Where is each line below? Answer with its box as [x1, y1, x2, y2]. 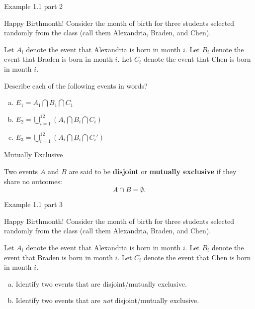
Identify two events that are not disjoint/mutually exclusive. [15, 295, 199, 306]
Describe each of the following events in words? [4, 80, 148, 91]
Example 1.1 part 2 [4, 1, 63, 11]
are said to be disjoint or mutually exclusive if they [69, 166, 237, 176]
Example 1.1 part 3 [4, 199, 63, 209]
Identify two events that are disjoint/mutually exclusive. [15, 278, 187, 289]
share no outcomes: [4, 176, 62, 186]
